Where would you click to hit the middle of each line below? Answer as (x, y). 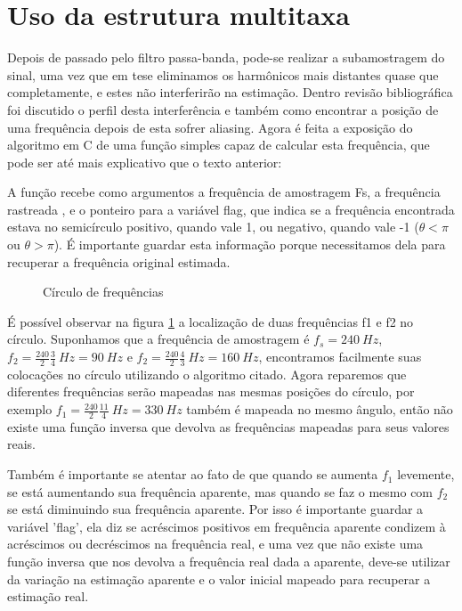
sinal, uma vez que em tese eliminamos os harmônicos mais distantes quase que (223, 74)
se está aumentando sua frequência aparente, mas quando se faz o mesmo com (220, 491)
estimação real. (48, 596)
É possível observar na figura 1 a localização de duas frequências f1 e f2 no (211, 321)
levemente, (426, 474)
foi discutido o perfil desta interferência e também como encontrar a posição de (223, 109)
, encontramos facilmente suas (340, 357)
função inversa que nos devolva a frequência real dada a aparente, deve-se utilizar (229, 562)
